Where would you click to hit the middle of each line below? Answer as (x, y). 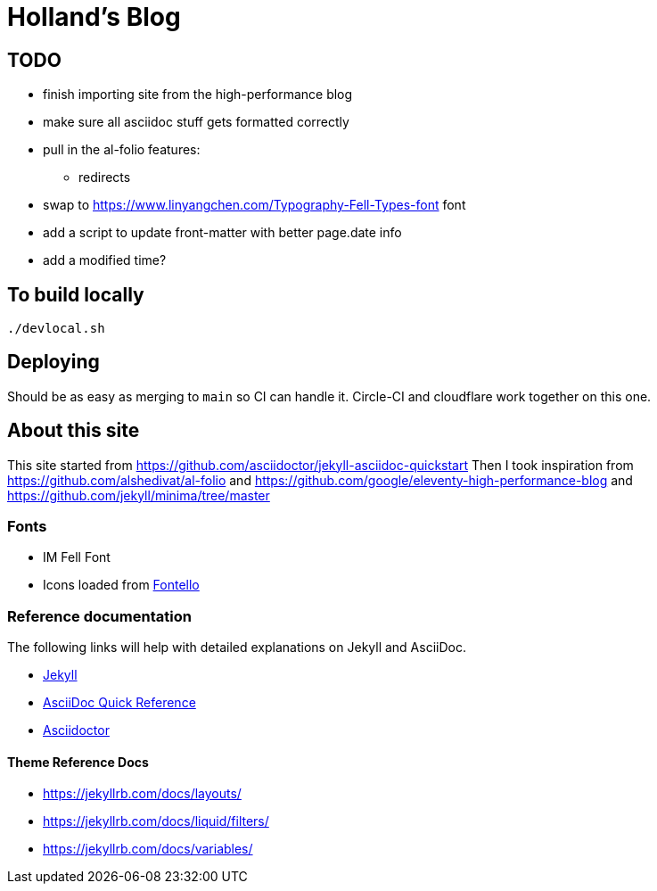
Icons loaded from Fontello (121, 585)
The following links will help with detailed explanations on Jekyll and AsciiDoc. (237, 648)
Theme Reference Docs (78, 762)
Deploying (53, 362)
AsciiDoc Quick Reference (119, 703)
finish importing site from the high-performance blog (198, 95)
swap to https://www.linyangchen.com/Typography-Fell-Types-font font (255, 205)
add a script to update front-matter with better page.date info (222, 233)
